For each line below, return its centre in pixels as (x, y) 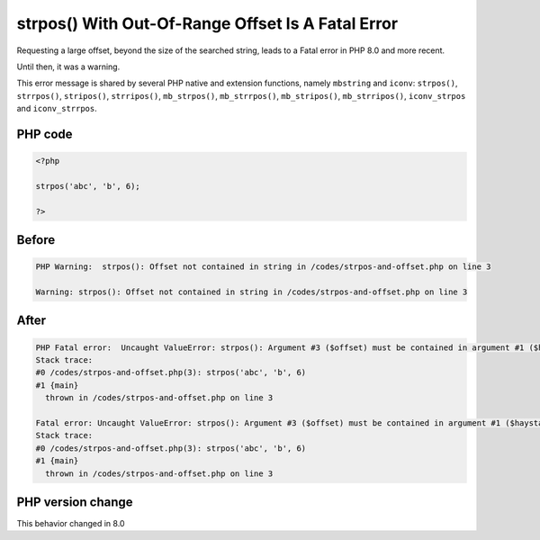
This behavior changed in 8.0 (71, 524)
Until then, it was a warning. (68, 67)
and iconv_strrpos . (57, 109)
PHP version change (75, 502)
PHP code (45, 134)
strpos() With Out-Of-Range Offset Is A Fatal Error (207, 23)
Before (36, 240)
